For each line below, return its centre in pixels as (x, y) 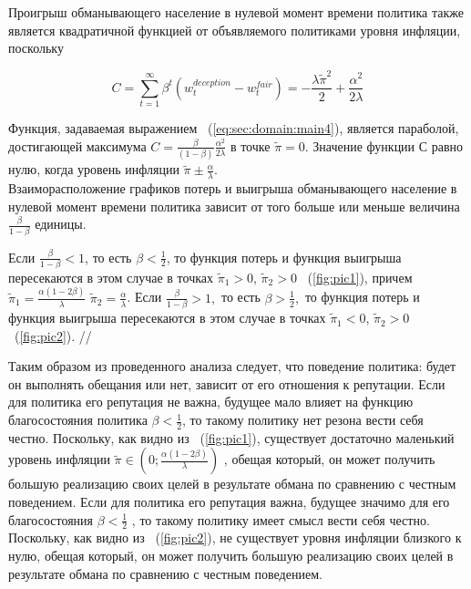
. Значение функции (360, 145)
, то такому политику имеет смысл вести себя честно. (281, 519)
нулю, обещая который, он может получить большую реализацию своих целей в (231, 556)
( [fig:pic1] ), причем (360, 277)
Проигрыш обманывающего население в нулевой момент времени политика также (236, 12)
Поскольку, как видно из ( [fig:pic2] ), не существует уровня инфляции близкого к (235, 537)
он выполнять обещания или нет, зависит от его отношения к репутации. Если (227, 383)
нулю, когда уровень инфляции (94, 169)
